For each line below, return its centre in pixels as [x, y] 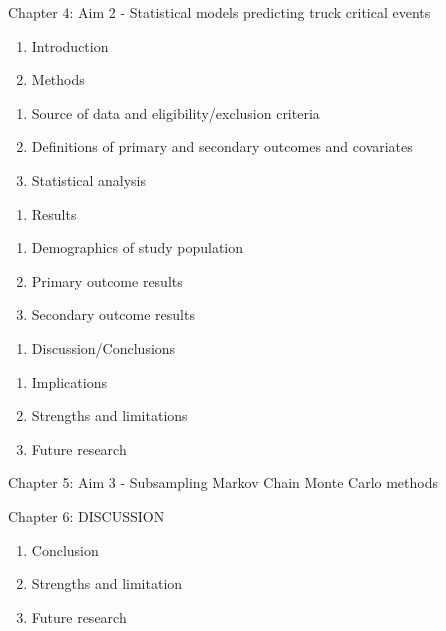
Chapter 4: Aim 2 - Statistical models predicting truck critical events [219, 12]
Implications [69, 381]
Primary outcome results [107, 280]
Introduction [70, 45]
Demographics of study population [137, 247]
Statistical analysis [88, 179]
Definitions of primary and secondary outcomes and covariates [222, 146]
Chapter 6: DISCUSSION [86, 515]
